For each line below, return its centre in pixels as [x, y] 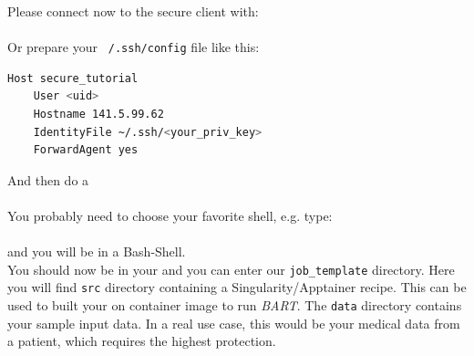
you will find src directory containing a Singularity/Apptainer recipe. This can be [237, 287]
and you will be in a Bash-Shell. [97, 251]
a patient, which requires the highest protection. [142, 341]
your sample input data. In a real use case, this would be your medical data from [234, 323]
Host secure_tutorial [73, 78]
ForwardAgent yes [86, 150]
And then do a [48, 179]
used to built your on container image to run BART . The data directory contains [235, 305]
